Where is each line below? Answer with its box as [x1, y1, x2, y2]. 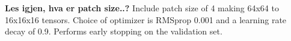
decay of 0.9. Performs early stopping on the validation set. [5, 25, 222, 37]
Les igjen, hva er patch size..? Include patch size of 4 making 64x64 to [5, 2, 279, 14]
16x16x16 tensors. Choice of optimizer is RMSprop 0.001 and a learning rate [5, 13, 287, 26]
